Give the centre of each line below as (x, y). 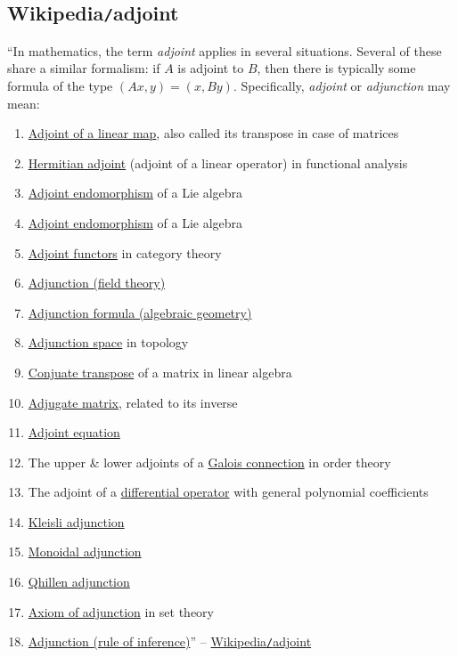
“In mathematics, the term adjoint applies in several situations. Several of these (225, 50)
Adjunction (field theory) (97, 283)
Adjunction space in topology (108, 342)
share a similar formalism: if (84, 68)
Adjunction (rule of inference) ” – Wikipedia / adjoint (170, 641)
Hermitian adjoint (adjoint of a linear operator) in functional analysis (218, 162)
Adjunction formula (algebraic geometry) (140, 312)
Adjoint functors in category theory (125, 252)
